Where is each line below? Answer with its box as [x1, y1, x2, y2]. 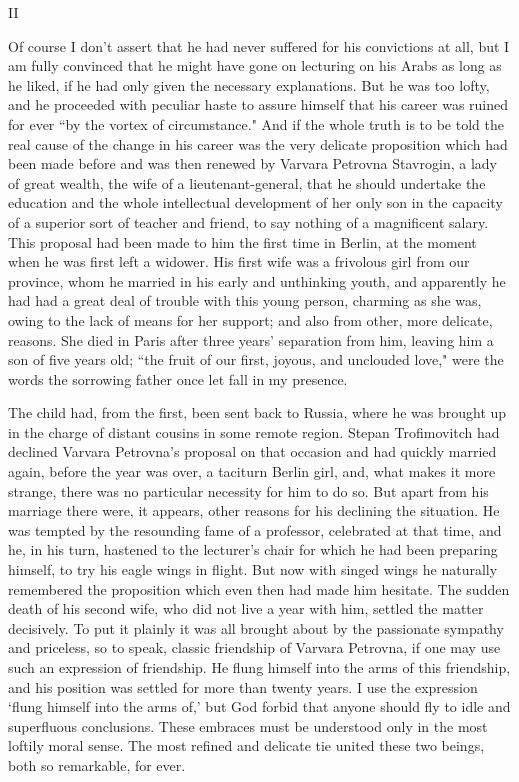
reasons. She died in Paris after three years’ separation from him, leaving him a [8, 329, 494, 350]
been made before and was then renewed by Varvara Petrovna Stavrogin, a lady [8, 153, 497, 174]
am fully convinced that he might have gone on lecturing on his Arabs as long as [8, 55, 502, 76]
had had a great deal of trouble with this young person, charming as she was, [8, 290, 482, 311]
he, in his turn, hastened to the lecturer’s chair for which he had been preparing [8, 539, 498, 560]
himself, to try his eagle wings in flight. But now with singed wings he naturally [8, 559, 498, 580]
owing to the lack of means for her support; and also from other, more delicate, [8, 309, 493, 330]
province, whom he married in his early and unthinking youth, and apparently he [8, 270, 506, 291]
